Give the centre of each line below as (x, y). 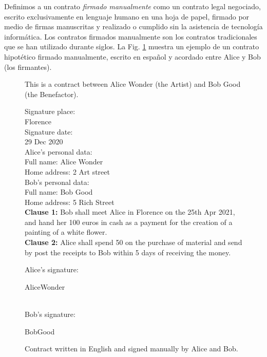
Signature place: (50, 111)
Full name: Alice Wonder (64, 162)
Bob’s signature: (50, 314)
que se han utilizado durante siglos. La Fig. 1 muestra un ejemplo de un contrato (132, 46)
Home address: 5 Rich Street (70, 202)
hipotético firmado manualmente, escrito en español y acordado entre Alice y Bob (132, 56)
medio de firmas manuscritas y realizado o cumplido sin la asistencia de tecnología (133, 26)
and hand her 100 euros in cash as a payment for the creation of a (129, 222)
